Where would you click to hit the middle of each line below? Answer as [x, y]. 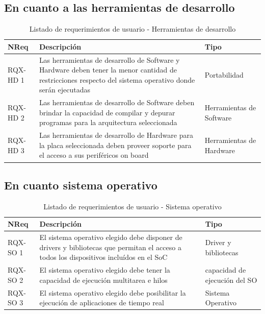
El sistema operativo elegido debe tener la [105, 270]
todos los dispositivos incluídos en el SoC [103, 257]
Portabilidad [224, 75]
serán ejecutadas [65, 90]
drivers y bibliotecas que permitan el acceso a [110, 247]
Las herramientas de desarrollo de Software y [109, 59]
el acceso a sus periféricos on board [94, 155]
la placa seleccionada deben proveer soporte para [115, 145]
